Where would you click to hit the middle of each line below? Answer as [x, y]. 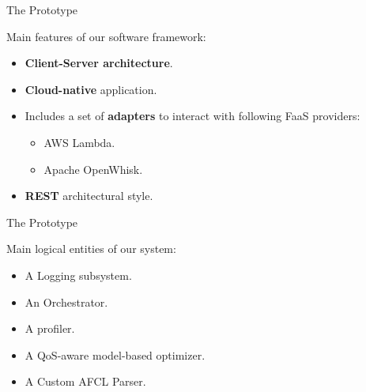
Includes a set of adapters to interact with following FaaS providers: [192, 116]
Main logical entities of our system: [91, 249]
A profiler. [50, 328]
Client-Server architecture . [99, 63]
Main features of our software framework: [106, 36]
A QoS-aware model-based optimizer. [115, 354]
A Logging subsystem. [78, 275]
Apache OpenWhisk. [93, 169]
